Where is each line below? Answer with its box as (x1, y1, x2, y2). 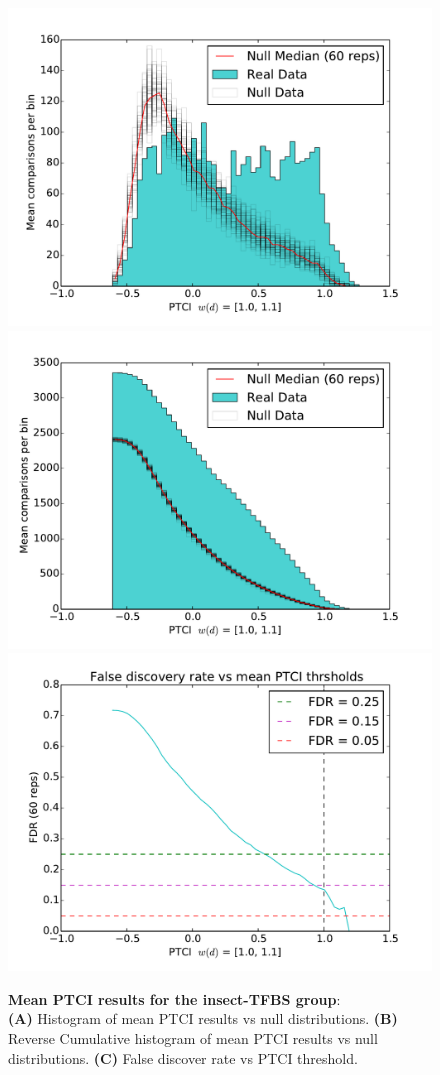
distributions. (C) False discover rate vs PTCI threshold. (8, 1047, 358, 1068)
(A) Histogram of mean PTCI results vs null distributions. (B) (8, 1008, 398, 1029)
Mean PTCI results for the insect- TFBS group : (8, 988, 341, 1009)
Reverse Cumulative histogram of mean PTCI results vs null (8, 1027, 378, 1048)
